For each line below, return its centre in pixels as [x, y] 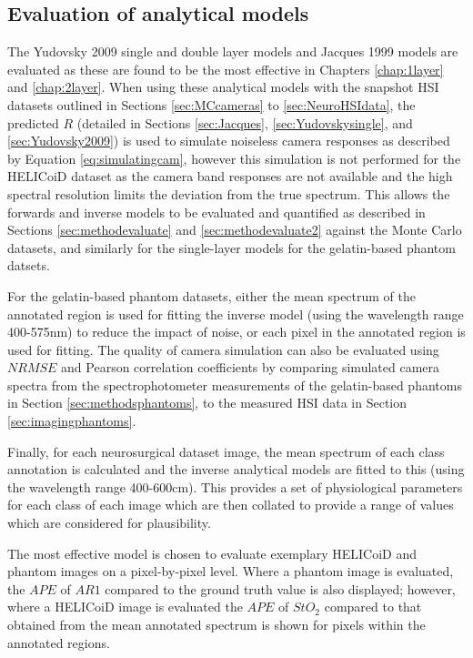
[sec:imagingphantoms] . [72, 421]
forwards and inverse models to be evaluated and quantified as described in [216, 212]
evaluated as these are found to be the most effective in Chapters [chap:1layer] [226, 69]
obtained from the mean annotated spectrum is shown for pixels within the [216, 625]
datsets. [29, 265]
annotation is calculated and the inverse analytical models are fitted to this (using [236, 469]
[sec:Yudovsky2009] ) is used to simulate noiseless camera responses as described [229, 141]
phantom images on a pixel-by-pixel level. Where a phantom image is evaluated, [231, 571]
